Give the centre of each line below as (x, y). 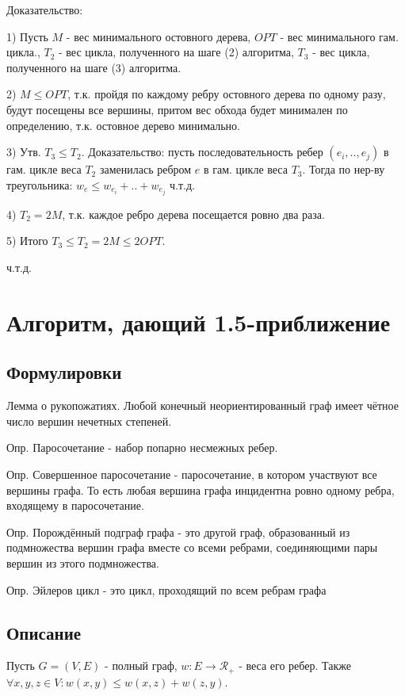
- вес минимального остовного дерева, (159, 36)
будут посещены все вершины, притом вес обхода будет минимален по (177, 109)
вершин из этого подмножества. (83, 562)
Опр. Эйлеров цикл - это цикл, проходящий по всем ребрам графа (166, 589)
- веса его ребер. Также (295, 665)
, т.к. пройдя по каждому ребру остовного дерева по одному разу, (227, 94)
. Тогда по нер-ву (344, 169)
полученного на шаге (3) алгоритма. (94, 67)
